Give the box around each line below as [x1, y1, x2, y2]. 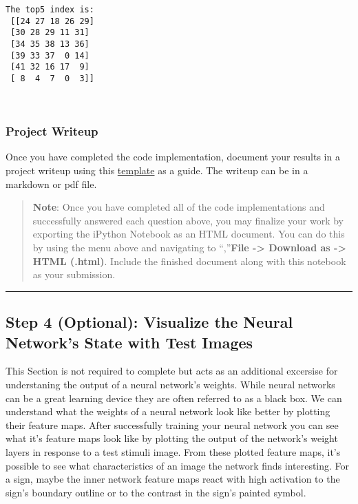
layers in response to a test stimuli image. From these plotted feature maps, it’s [6, 444, 341, 459]
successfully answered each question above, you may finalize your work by [32, 213, 344, 227]
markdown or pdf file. [6, 176, 97, 191]
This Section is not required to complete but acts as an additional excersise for [6, 364, 338, 378]
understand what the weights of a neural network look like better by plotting [6, 404, 330, 419]
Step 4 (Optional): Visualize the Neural [6, 311, 293, 333]
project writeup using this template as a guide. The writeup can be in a [6, 163, 308, 177]
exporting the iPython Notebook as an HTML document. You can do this [32, 227, 345, 241]
